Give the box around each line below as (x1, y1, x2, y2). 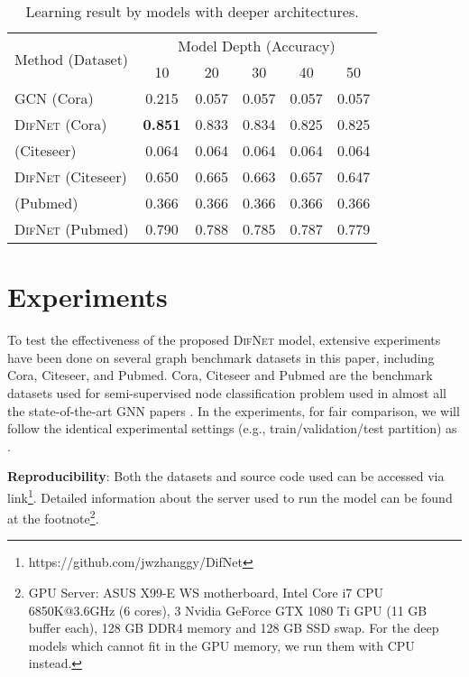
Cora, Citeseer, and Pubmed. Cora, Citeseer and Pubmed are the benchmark (7, 366, 433, 385)
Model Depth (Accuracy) (178, 35, 336, 56)
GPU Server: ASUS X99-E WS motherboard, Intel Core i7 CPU (28, 582, 384, 601)
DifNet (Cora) (14, 114, 107, 134)
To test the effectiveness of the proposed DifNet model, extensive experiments (7, 330, 441, 349)
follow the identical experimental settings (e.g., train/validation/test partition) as (7, 419, 457, 438)
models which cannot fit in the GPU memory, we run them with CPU (28, 635, 415, 654)
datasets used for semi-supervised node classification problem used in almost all (7, 383, 446, 402)
